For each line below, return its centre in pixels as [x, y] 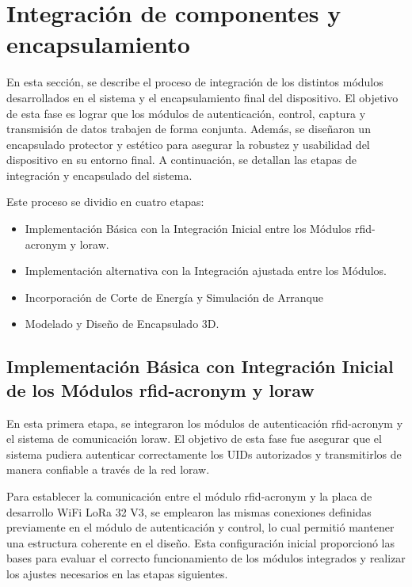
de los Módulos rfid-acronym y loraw [160, 389]
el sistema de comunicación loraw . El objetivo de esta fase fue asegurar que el [194, 438]
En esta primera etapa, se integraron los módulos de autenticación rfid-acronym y [205, 423]
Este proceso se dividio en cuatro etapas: [105, 202]
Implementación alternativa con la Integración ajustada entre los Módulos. [206, 271]
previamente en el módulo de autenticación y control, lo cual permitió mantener [200, 527]
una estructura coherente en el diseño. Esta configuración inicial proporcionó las [200, 542]
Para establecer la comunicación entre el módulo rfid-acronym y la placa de [189, 496]
